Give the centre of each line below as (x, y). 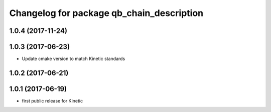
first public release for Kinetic (52, 101)
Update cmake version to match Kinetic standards (74, 59)
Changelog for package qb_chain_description (106, 13)
